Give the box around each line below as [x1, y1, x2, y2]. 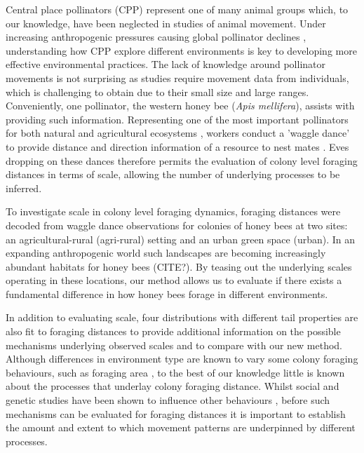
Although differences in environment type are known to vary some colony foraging [6, 351, 358, 366]
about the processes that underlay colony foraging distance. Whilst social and [6, 379, 339, 393]
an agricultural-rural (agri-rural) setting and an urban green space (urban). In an [6, 231, 356, 246]
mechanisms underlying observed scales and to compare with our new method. [6, 337, 343, 352]
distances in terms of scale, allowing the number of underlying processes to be [6, 167, 340, 182]
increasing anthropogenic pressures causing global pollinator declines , [6, 29, 306, 44]
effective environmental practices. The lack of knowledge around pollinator [6, 57, 326, 72]
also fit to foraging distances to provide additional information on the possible [6, 324, 341, 339]
